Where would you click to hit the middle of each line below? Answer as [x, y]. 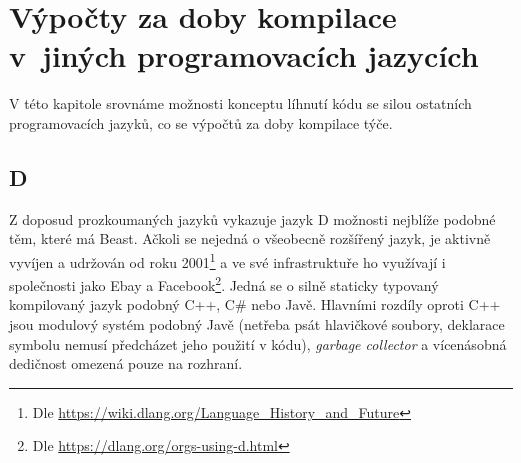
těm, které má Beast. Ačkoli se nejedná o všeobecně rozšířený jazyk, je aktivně [250, 238]
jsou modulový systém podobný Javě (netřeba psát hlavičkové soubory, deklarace [257, 323]
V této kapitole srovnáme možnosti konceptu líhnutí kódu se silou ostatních [240, 103]
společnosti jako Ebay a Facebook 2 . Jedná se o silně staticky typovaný [224, 283]
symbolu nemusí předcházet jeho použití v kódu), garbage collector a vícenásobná [258, 343]
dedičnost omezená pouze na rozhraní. [126, 363]
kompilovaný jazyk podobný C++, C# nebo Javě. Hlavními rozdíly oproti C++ [255, 304]
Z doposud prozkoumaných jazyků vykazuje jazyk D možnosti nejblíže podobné [252, 218]
